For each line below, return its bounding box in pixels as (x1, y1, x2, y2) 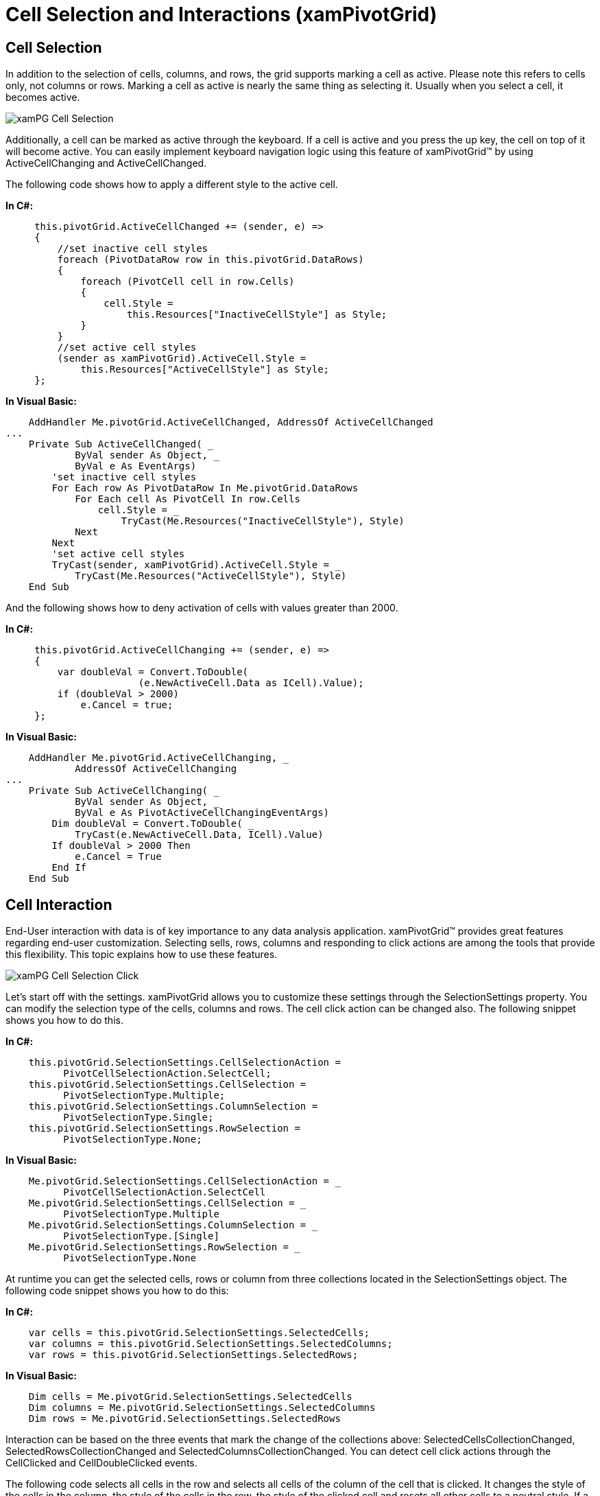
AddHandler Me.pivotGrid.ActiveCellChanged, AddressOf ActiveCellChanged (28, 417, 433, 428)
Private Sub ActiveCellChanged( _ (28, 439, 214, 450)
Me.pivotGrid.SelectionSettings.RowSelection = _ (28, 1241, 300, 1253)
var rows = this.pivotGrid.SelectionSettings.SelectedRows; (28, 1349, 359, 1361)
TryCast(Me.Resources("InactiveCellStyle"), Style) (121, 515, 405, 527)
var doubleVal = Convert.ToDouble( (57, 666, 249, 678)
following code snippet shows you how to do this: (5, 1285, 229, 1297)
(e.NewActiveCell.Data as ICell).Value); (138, 677, 364, 689)
